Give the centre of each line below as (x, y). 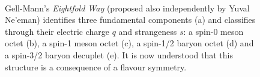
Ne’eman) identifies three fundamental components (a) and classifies (130, 20)
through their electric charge (57, 31)
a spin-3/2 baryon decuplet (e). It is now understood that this (119, 54)
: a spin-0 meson (213, 31)
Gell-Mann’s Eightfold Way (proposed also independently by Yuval (127, 8)
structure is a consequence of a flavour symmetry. (96, 66)
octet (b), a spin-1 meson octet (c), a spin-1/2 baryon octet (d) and (129, 43)
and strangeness (148, 31)
